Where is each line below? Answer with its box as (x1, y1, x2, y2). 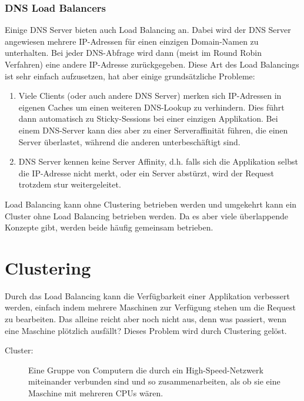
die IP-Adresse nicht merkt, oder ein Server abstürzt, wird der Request (18, 166, 275, 179)
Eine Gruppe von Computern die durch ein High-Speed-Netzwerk (28, 363, 263, 376)
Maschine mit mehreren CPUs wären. (28, 387, 163, 399)
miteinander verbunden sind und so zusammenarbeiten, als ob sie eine (28, 375, 280, 387)
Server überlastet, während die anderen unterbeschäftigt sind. (18, 135, 240, 148)
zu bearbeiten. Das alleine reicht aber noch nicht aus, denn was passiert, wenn (5, 313, 287, 325)
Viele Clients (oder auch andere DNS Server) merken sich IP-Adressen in (18, 89, 282, 102)
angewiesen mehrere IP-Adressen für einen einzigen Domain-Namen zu (5, 35, 259, 47)
